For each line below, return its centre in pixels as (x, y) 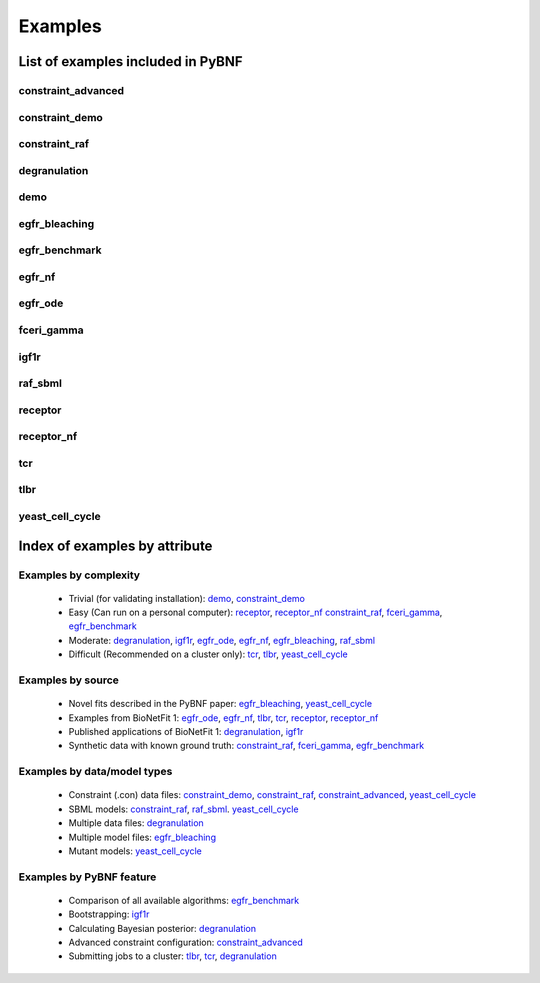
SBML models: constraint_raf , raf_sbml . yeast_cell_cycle (183, 809)
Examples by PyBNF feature (87, 877)
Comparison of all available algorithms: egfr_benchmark (184, 900)
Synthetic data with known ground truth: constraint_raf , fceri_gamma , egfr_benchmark (246, 746)
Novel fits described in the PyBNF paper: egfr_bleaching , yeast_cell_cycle (220, 704)
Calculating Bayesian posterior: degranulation (162, 928)
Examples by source (69, 680)
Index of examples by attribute (115, 545)
